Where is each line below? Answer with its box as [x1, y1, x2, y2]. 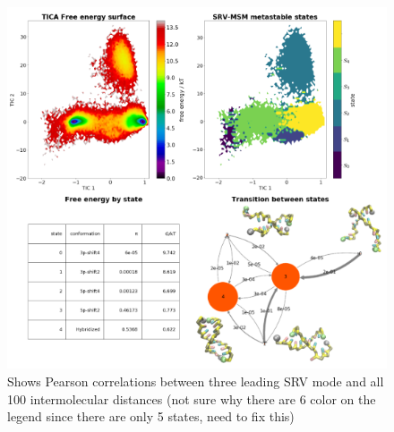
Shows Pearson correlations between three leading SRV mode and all [7, 371, 384, 390]
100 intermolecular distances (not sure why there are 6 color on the [7, 389, 376, 408]
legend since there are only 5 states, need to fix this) [7, 407, 295, 426]
